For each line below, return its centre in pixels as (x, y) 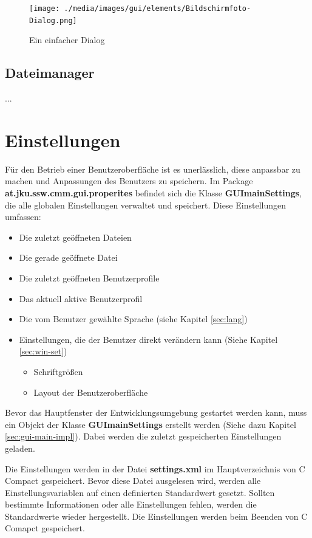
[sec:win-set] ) (43, 351)
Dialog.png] (53, 20)
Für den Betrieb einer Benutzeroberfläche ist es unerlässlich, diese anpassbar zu (153, 169)
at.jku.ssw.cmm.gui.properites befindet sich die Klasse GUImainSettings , (154, 193)
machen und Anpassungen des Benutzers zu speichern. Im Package (129, 181)
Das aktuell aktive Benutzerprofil (81, 298)
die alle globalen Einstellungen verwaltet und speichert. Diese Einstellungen (145, 205)
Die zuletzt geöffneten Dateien (75, 237)
